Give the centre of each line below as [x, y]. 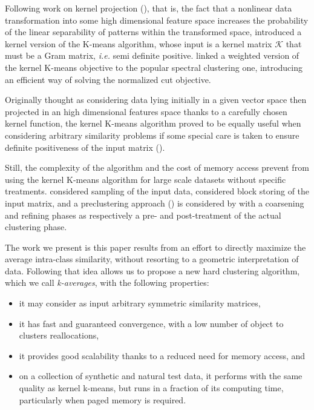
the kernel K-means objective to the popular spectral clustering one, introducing [154, 67]
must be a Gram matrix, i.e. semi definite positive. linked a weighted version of [152, 55]
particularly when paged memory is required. [103, 399]
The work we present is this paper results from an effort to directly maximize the [155, 247]
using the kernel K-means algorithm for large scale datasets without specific [146, 179]
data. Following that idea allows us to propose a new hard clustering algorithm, [152, 270]
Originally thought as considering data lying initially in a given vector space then [156, 100]
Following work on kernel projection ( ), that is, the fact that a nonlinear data [149, 8]
